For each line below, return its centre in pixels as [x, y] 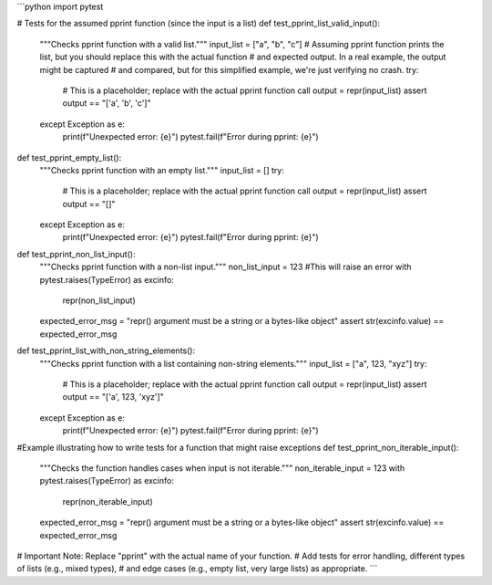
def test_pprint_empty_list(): [69, 157]
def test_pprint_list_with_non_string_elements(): [106, 350]
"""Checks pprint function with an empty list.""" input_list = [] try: [162, 170]
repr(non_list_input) [99, 300]
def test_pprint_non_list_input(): [76, 254]
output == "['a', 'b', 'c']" [107, 103]
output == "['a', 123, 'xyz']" [113, 397]
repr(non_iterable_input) [108, 501]
